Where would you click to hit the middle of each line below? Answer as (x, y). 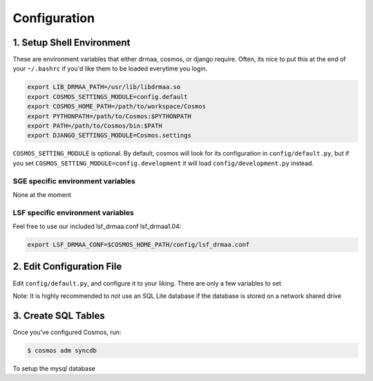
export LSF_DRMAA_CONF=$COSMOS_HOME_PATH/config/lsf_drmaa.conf (138, 245)
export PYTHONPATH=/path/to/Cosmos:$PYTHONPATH (109, 116)
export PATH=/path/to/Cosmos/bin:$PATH (95, 126)
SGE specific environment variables (74, 181)
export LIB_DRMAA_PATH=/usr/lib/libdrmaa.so (104, 87)
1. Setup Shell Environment (71, 43)
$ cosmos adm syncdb (62, 350)
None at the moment (42, 194)
